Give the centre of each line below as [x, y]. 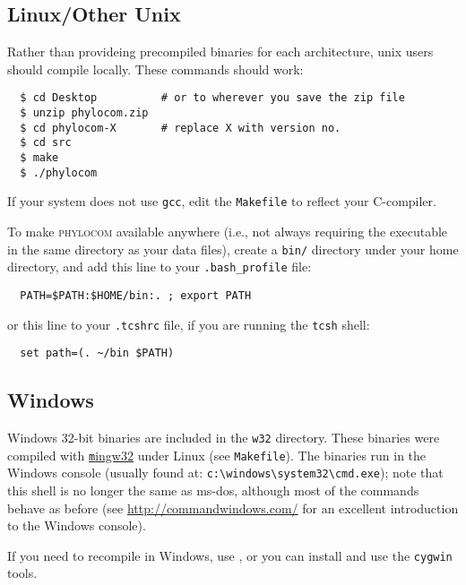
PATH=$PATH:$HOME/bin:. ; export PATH [136, 295]
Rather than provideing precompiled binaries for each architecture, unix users [220, 52]
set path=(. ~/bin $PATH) [97, 353]
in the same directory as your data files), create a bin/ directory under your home [233, 249]
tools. [22, 573]
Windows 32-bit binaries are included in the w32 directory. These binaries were [224, 438]
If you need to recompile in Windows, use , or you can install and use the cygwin [230, 555]
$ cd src [46, 143]
